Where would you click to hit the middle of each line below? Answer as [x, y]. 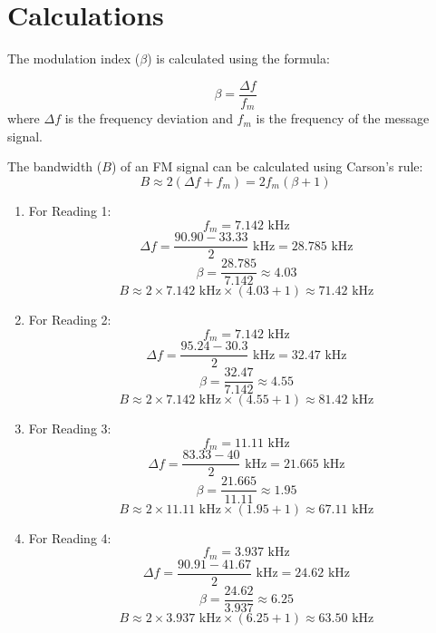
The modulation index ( [74, 58]
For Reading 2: [70, 320]
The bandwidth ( [55, 166]
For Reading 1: [70, 211]
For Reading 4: [70, 537]
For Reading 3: [70, 428]
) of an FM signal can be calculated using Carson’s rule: [267, 166]
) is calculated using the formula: [238, 58]
